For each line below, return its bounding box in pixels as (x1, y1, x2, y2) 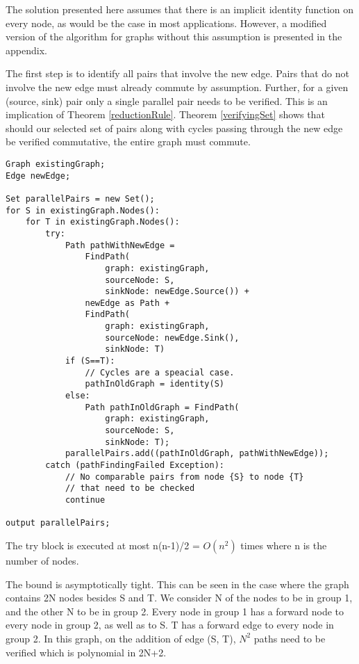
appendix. (6, 42, 47, 57)
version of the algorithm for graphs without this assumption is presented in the (6, 29, 342, 44)
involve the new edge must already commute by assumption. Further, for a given (6, 79, 349, 94)
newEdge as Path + (85, 298, 170, 308)
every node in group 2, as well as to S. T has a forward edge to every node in (6, 617, 334, 632)
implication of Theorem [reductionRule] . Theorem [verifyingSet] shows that (6, 107, 325, 122)
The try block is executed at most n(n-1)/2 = (6, 537, 200, 552)
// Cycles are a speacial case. (85, 367, 235, 378)
